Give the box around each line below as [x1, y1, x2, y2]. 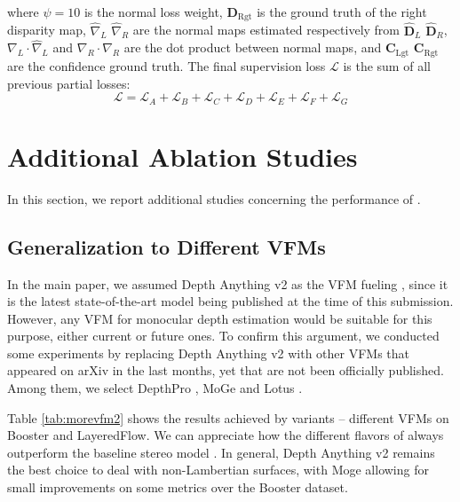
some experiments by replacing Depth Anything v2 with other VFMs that [7, 343, 410, 362]
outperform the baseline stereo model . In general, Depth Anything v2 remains [7, 443, 435, 461]
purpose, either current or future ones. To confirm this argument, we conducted [7, 326, 440, 345]
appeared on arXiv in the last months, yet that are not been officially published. [7, 361, 444, 380]
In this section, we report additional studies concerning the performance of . [7, 189, 421, 208]
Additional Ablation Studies [7, 137, 358, 174]
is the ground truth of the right [257, 3, 427, 20]
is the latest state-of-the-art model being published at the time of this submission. [7, 292, 454, 310]
